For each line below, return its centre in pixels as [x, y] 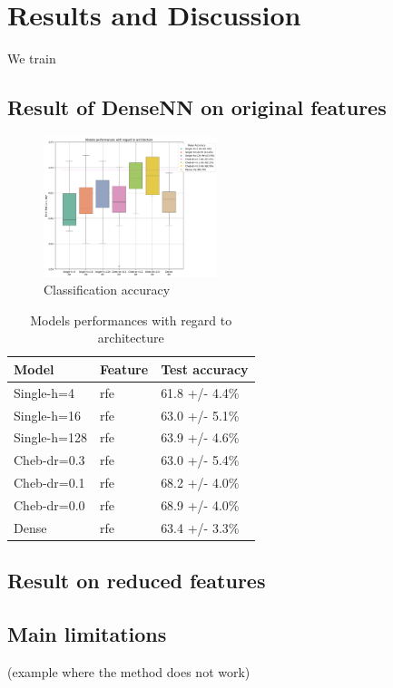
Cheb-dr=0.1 [49, 483]
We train [32, 58]
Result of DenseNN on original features [197, 107]
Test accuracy [205, 368]
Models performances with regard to [131, 320]
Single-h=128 [50, 437]
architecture [131, 338]
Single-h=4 [44, 392]
